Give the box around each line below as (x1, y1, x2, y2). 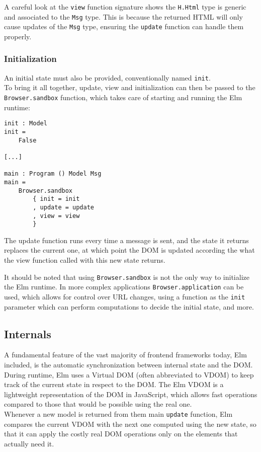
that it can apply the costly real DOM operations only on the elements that (4, 428, 238, 439)
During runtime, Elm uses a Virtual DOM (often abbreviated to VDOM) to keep (4, 369, 254, 380)
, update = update (33, 203, 94, 211)
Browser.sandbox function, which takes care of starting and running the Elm (4, 92, 242, 103)
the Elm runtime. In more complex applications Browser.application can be (4, 281, 244, 292)
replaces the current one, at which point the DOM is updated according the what (4, 245, 255, 255)
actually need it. (4, 438, 54, 448)
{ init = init (33, 195, 80, 203)
